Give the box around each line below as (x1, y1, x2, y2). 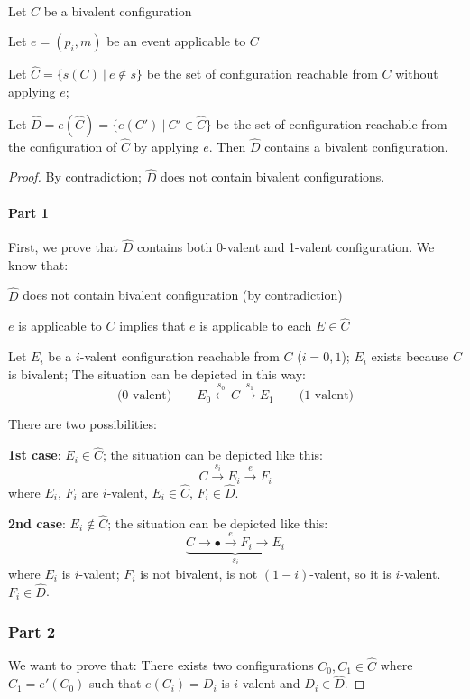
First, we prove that (8, 238, 119, 256)
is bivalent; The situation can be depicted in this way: (8, 364, 307, 383)
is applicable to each (199, 316, 312, 335)
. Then (208, 136, 246, 155)
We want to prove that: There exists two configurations (8, 656, 314, 675)
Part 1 (8, 202, 49, 221)
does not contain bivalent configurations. (160, 167, 385, 186)
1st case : (8, 445, 61, 464)
